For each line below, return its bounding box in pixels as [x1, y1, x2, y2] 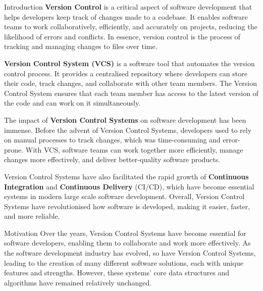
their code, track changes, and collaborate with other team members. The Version [4, 78, 257, 88]
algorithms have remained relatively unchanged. [4, 277, 152, 287]
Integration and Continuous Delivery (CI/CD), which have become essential [4, 181, 254, 191]
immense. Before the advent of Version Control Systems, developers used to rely [4, 124, 252, 135]
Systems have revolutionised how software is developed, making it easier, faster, [4, 201, 250, 211]
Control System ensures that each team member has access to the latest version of [4, 87, 258, 98]
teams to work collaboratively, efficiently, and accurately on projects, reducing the [4, 21, 257, 32]
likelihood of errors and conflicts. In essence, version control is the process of [4, 31, 240, 41]
